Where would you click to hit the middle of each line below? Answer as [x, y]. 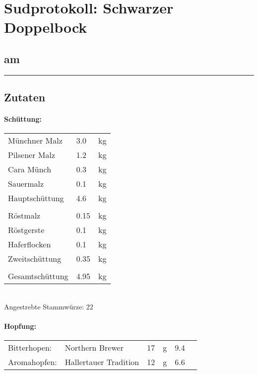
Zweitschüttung [35, 259]
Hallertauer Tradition [102, 362]
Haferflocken [30, 244]
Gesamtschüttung [38, 276]
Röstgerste [26, 230]
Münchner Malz [35, 141]
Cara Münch [30, 169]
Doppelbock [46, 27]
